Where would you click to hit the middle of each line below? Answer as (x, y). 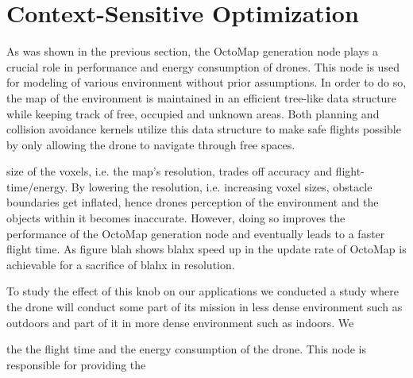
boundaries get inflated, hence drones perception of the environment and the (193, 202)
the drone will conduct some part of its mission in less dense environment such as (205, 307)
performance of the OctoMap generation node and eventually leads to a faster (196, 233)
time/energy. (37, 186)
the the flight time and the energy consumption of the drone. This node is (186, 349)
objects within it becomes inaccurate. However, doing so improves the (176, 218)
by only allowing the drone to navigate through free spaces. (151, 144)
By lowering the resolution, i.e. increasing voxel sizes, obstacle (222, 186)
